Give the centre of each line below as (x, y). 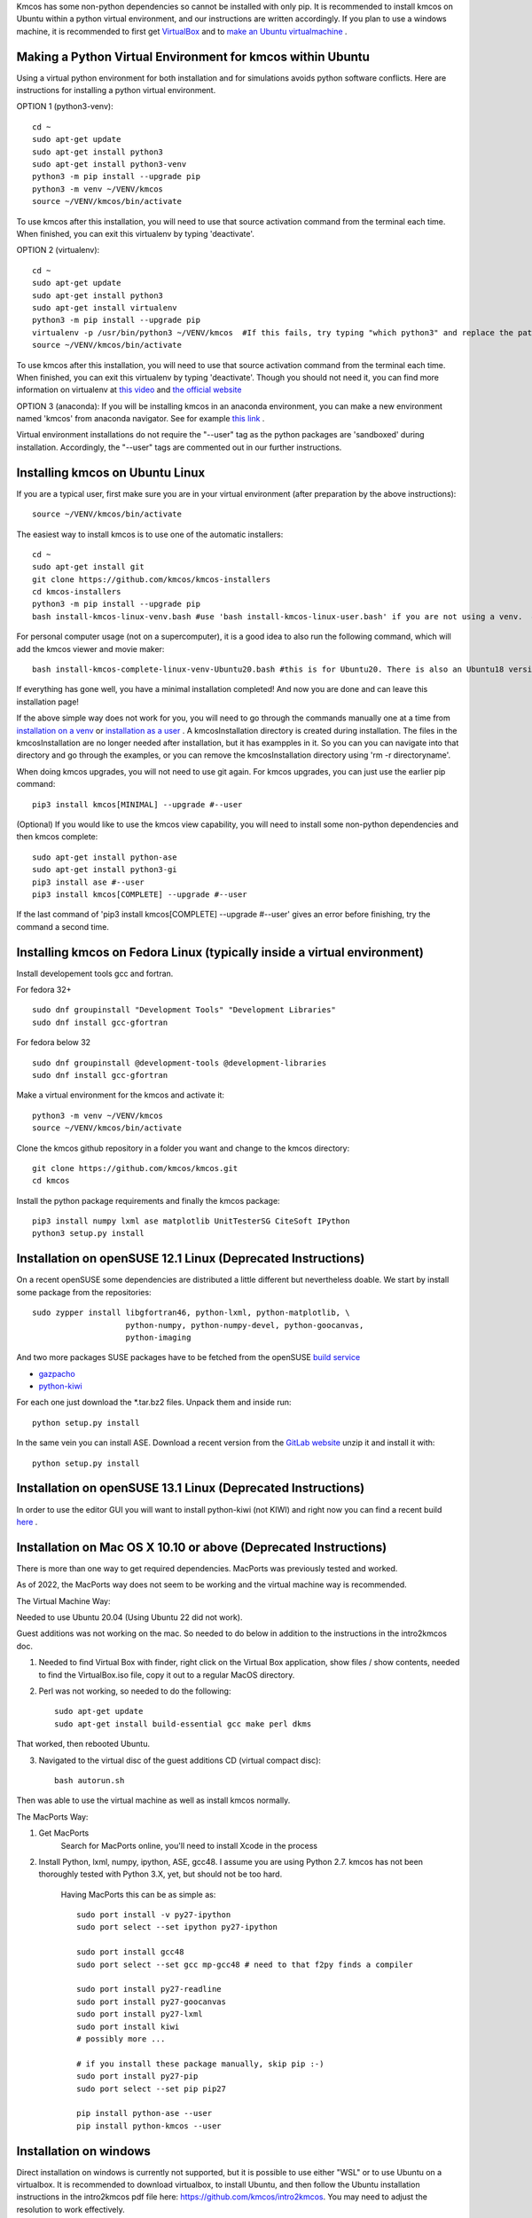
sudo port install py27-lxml (140, 2014)
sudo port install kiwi (128, 2026)
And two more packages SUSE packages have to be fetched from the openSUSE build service (188, 1357)
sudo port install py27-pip (137, 2076)
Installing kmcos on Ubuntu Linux (111, 472)
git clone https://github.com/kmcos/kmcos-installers (151, 579)
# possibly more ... (121, 2039)
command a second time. (63, 926)
